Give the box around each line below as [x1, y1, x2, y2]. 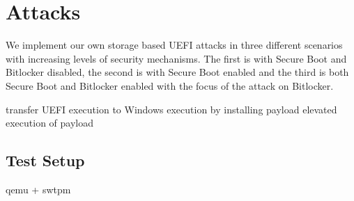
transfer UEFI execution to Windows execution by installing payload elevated [6, 102, 337, 116]
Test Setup [6, 150, 85, 171]
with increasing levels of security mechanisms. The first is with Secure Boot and [6, 51, 347, 65]
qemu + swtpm [6, 182, 71, 196]
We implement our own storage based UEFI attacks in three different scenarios [6, 38, 343, 52]
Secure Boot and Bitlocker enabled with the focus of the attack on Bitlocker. [6, 78, 334, 93]
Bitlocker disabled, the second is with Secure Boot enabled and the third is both [6, 65, 349, 79]
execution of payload [6, 115, 94, 130]
